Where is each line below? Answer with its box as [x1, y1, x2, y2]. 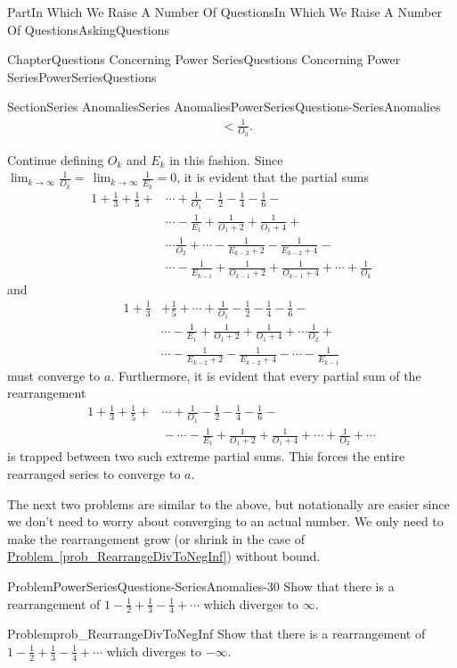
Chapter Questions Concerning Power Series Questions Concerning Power [7, 50, 401, 69]
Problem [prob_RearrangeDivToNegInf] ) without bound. [7, 547, 321, 565]
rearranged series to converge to [7, 464, 181, 482]
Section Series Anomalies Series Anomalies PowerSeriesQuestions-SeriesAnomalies [7, 97, 441, 116]
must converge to [7, 366, 101, 384]
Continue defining [7, 150, 104, 169]
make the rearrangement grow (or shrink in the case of [7, 529, 306, 548]
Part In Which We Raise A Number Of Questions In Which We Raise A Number [7, 3, 442, 21]
